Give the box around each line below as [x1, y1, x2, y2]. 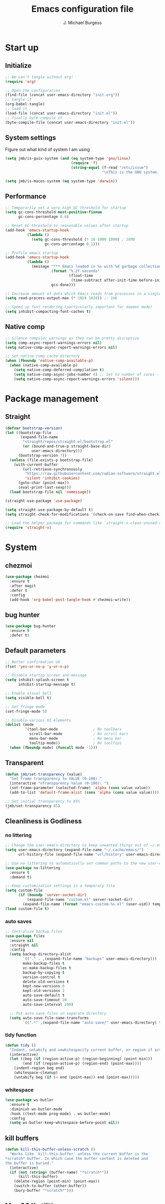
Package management [5, 393, 99, 404]
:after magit [9, 583, 36, 588]
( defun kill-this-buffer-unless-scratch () [5, 1147, 96, 1152]
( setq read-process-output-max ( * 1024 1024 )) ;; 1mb [5, 296, 118, 301]
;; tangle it [5, 97, 32, 102]
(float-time [68, 273, 93, 278]
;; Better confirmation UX [5, 659, 60, 664]
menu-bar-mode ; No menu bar [29, 736, 122, 741]
